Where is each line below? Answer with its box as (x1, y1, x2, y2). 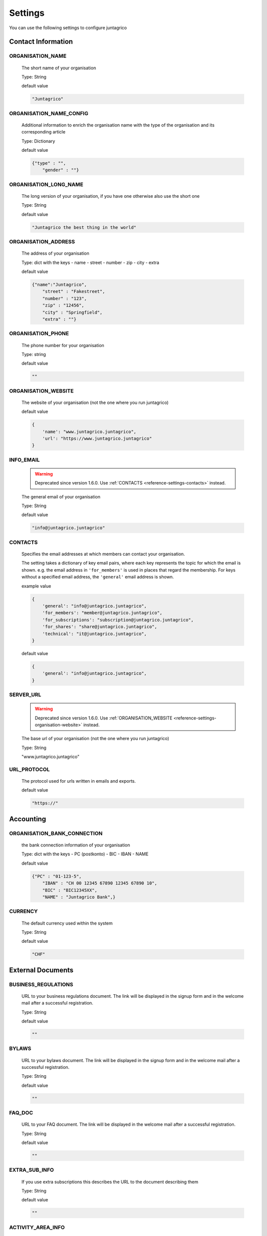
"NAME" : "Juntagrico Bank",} (42, 894, 116, 900)
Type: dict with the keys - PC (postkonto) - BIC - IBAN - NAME (21, 851, 149, 857)
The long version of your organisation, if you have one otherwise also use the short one (21, 193, 200, 199)
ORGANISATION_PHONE (9, 330, 69, 337)
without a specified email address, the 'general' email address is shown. (21, 574, 174, 580)
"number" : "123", (42, 296, 87, 301)
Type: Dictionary (21, 138, 55, 144)
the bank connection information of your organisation (21, 842, 131, 848)
